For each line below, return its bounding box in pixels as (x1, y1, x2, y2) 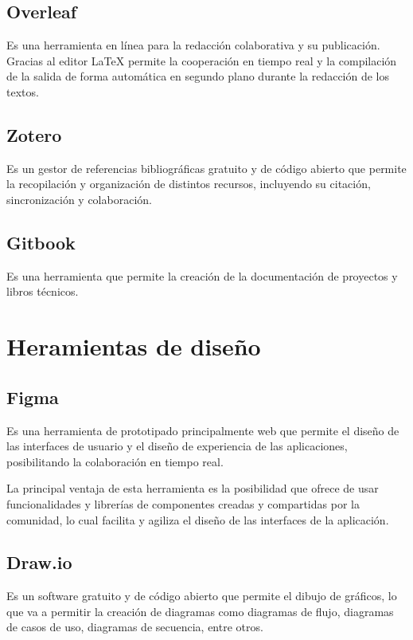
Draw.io (6, 550, 72, 575)
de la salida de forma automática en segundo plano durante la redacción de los (6, 68, 390, 84)
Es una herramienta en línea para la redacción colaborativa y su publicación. (6, 37, 380, 53)
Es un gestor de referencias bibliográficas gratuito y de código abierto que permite (6, 159, 407, 176)
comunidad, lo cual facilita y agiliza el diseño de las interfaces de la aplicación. (6, 511, 389, 528)
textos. (6, 83, 39, 100)
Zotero (6, 122, 62, 147)
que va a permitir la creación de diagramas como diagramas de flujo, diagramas (6, 603, 394, 619)
